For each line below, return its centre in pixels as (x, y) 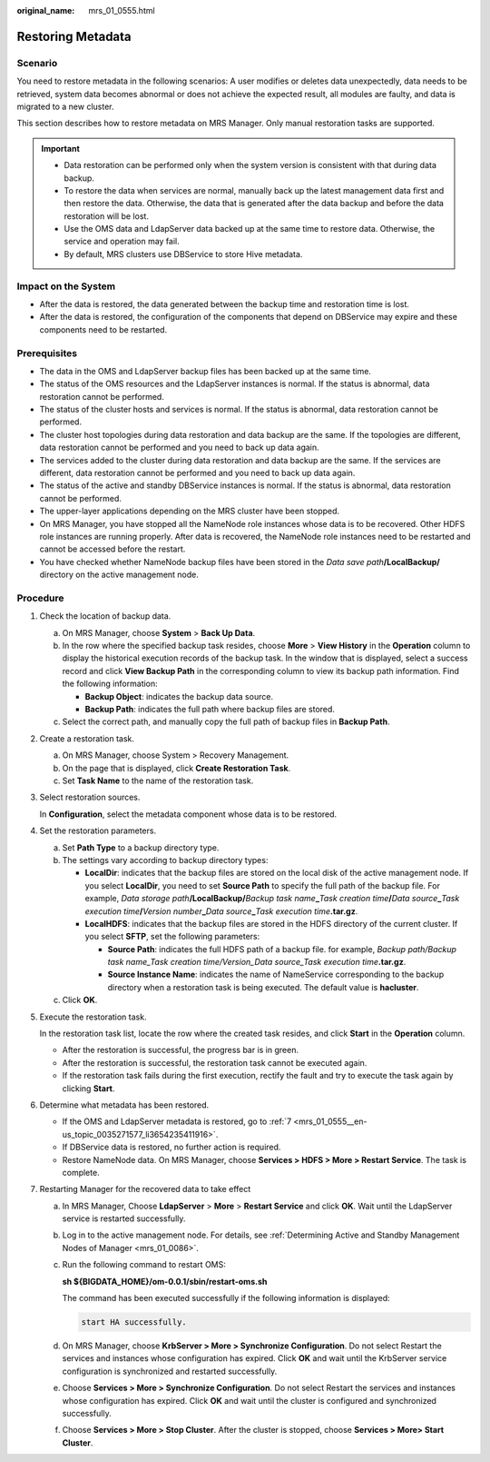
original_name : (46, 10)
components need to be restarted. (103, 329)
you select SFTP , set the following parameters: (172, 937)
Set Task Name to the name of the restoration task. (158, 781)
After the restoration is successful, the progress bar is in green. (181, 1050)
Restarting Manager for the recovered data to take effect (145, 1189)
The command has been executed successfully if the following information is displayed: (226, 1298)
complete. (81, 1172)
